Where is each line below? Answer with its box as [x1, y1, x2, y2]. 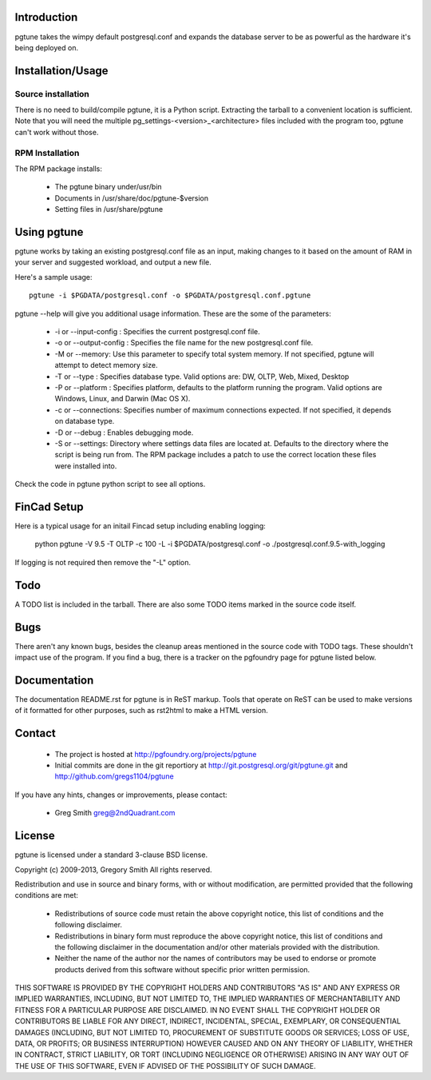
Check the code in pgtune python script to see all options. [14, 480, 206, 489]
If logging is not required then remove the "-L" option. [14, 557, 192, 567]
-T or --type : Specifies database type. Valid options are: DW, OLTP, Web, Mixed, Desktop [54, 372, 350, 381]
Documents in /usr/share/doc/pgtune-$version [54, 193, 209, 203]
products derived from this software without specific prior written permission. [54, 964, 310, 974]
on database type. [54, 416, 115, 426]
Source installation [14, 88, 89, 99]
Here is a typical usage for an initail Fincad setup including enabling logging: [14, 521, 267, 531]
